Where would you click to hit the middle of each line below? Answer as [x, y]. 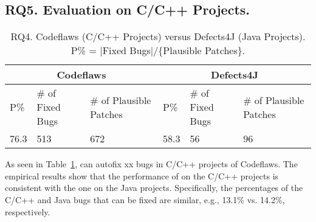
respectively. [28, 211]
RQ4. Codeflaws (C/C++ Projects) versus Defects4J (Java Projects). [158, 36]
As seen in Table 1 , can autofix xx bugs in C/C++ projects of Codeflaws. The [151, 164]
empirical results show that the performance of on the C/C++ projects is [142, 175]
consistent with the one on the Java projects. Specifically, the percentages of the [154, 188]
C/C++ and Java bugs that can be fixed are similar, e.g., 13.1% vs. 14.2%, [145, 199]
